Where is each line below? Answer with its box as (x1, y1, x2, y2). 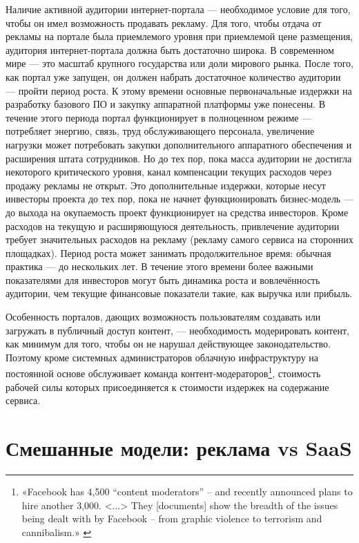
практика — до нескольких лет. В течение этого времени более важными (6, 259, 313, 274)
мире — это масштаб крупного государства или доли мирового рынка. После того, (6, 56, 353, 70)
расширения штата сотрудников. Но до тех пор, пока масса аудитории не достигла (6, 151, 352, 165)
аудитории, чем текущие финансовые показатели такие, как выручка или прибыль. (6, 286, 353, 301)
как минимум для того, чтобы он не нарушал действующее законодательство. (6, 336, 331, 351)
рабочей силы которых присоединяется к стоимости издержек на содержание (6, 379, 329, 394)
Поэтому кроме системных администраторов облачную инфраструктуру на (6, 350, 319, 364)
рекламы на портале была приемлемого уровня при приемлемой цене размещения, (6, 29, 353, 44)
